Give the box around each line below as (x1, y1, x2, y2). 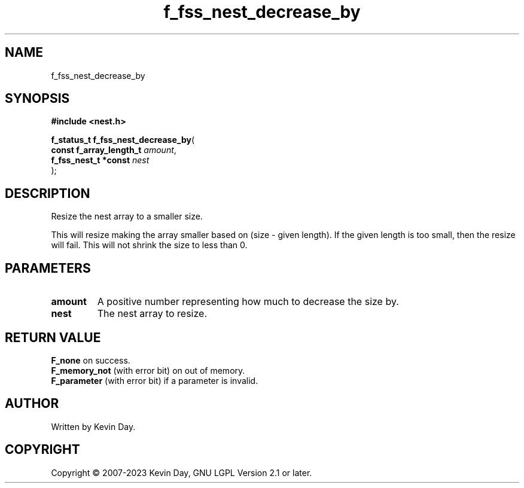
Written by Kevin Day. (51, 421, 136, 432)
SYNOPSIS (5, 91, 70, 106)
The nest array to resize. (97, 307, 207, 320)
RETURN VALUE (5, 330, 101, 345)
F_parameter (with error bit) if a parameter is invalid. (51, 375, 258, 386)
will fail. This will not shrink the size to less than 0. (51, 240, 248, 251)
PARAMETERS (5, 260, 91, 276)
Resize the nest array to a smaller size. (51, 211, 203, 222)
